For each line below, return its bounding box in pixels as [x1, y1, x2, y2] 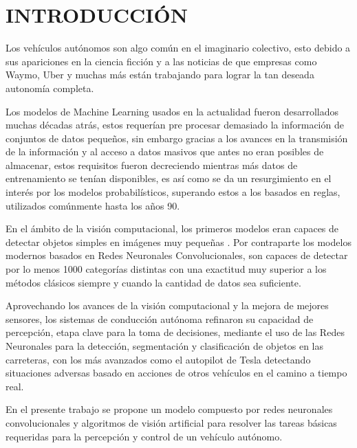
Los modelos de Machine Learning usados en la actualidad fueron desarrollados [6, 104, 339, 118]
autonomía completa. [6, 80, 94, 95]
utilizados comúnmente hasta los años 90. [6, 198, 180, 212]
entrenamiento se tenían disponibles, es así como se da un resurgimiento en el [6, 171, 332, 186]
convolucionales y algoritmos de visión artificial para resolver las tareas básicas [6, 415, 337, 429]
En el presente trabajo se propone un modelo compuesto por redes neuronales [6, 402, 333, 416]
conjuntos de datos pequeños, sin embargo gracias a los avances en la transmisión [6, 131, 348, 145]
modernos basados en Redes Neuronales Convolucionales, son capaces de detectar [6, 248, 348, 262]
